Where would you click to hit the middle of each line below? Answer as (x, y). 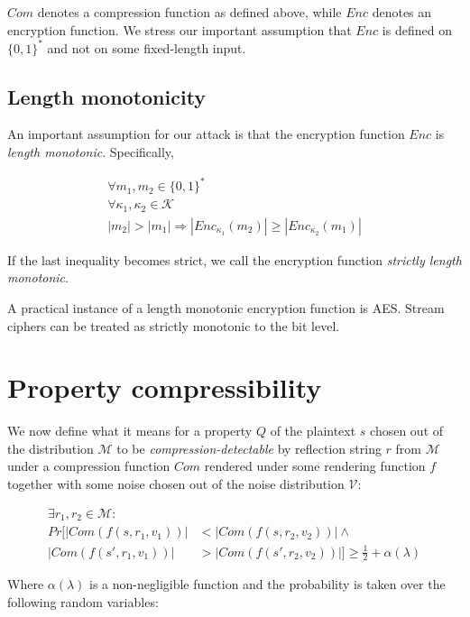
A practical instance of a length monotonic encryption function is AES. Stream (226, 307)
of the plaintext (313, 431)
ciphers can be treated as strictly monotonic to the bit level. (174, 325)
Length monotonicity (107, 96)
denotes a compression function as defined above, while (189, 12)
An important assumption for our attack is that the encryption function (206, 134)
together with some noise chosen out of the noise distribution (176, 483)
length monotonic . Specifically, (91, 152)
